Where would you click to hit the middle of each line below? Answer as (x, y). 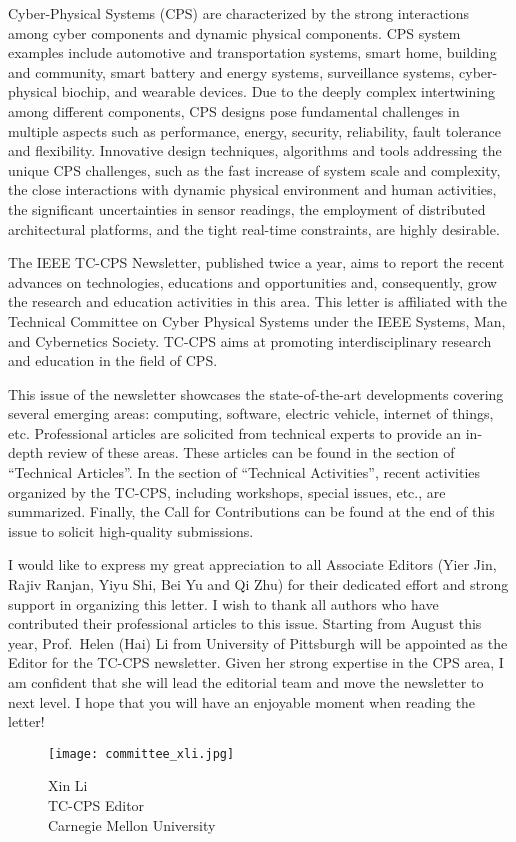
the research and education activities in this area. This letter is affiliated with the (258, 301)
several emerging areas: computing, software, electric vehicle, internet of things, (251, 413)
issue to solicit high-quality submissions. (131, 530)
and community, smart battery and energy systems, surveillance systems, (231, 71)
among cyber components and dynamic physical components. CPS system (234, 32)
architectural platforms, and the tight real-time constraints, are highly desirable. (254, 228)
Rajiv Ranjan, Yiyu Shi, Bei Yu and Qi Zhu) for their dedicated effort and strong (258, 584)
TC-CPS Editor (96, 805)
